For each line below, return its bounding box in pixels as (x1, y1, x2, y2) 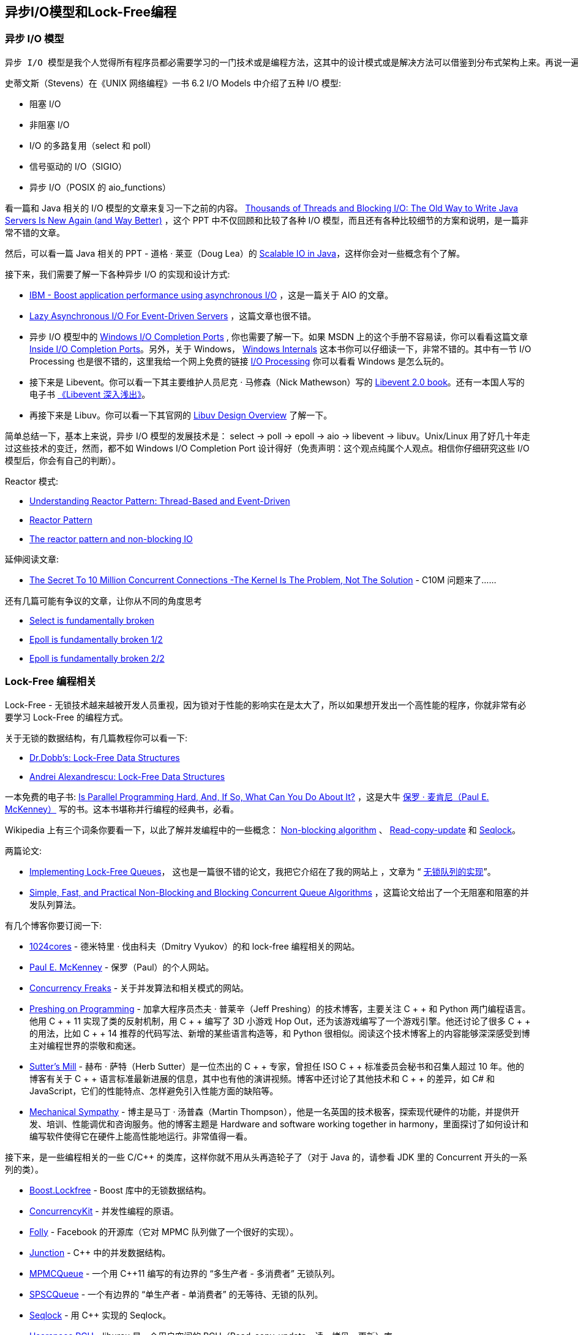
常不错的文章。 (5, 227, 65, 238)
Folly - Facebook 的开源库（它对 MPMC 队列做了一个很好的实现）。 (29, 1226, 299, 1237)
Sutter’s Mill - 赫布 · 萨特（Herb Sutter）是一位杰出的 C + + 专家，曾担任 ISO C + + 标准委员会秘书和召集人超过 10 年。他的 (29, 1061, 524, 1072)
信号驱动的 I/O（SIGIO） (29, 161, 127, 172)
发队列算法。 (29, 899, 81, 910)
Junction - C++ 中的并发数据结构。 (29, 1247, 171, 1258)
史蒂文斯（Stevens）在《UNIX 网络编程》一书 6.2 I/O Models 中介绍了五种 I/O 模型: (5, 77, 341, 88)
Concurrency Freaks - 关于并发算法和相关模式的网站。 (29, 982, 249, 993)
